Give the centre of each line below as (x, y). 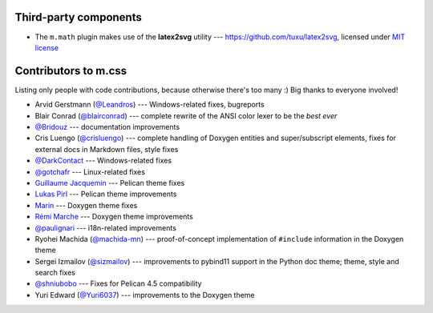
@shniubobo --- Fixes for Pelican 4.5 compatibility (118, 283)
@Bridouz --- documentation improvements (107, 126)
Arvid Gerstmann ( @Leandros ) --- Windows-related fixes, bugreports (150, 105)
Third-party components (78, 17)
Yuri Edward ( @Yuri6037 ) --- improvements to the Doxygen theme (145, 295)
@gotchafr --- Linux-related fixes (90, 171)
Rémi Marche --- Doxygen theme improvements (114, 217)
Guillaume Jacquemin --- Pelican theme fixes (110, 183)
